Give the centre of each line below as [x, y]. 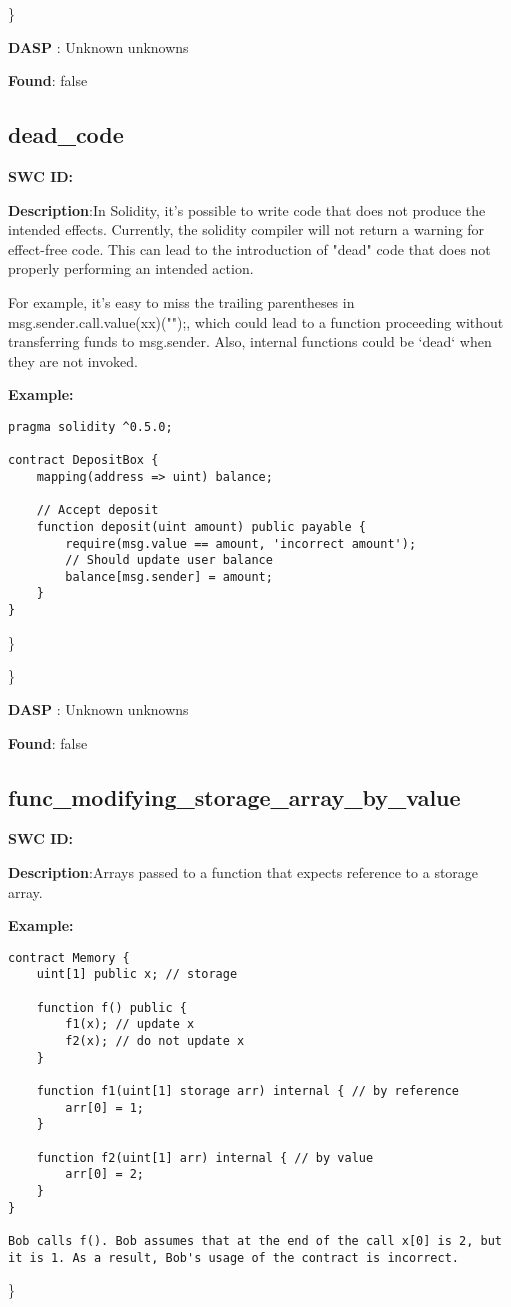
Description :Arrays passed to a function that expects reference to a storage [243, 871]
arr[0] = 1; [105, 1107]
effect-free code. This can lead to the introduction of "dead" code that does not [249, 248]
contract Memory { [69, 957]
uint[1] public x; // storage [137, 974]
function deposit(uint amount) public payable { [201, 526]
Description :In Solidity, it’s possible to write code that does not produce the [247, 209]
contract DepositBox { [83, 460]
